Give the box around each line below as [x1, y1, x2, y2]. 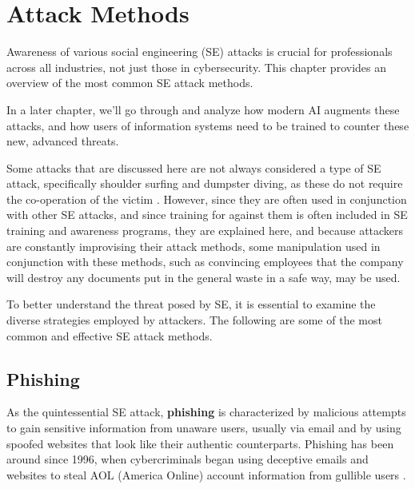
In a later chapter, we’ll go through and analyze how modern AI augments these [6, 101, 400, 117]
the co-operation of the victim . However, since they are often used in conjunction [6, 190, 407, 207]
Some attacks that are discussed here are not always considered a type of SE [6, 159, 381, 176]
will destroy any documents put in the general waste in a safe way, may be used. [6, 268, 401, 285]
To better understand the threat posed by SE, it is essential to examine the [6, 296, 376, 312]
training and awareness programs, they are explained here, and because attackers [6, 222, 404, 239]
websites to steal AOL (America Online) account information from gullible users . [6, 466, 406, 483]
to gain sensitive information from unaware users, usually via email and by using [6, 419, 401, 436]
